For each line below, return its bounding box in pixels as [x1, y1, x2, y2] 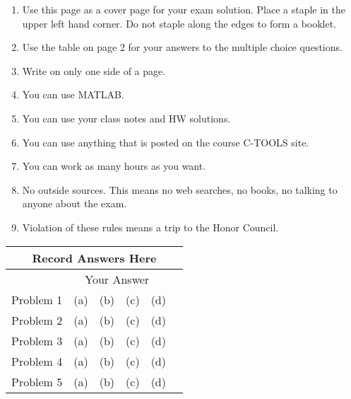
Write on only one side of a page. [22, 63, 166, 78]
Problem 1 [11, 291, 63, 308]
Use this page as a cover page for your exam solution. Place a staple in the [22, 2, 345, 16]
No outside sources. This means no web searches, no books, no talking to [22, 182, 338, 197]
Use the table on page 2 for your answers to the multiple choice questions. [22, 40, 343, 54]
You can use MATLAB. [22, 87, 124, 102]
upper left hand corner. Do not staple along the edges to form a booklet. [22, 16, 337, 30]
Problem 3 [11, 332, 63, 349]
